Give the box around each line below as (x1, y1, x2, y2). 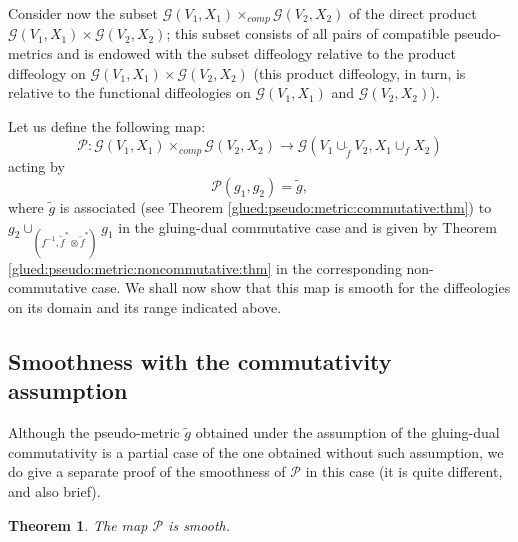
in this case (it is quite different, (305, 461, 503, 482)
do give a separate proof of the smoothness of (8, 461, 286, 482)
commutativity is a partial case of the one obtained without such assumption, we (8, 441, 504, 462)
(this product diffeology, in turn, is (253, 62, 466, 83)
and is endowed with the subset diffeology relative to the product (57, 43, 457, 64)
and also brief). (8, 480, 101, 501)
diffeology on (8, 62, 86, 83)
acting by (8, 156, 65, 177)
